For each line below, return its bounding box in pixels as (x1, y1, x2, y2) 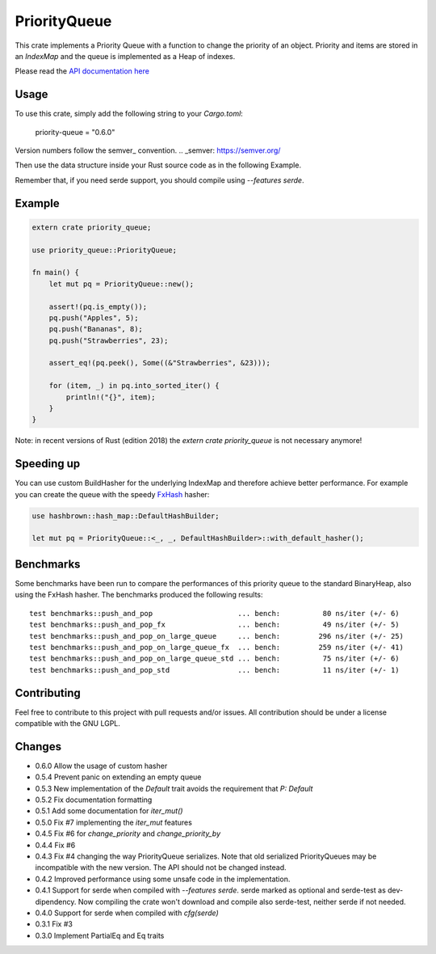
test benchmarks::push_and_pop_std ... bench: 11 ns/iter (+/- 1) (29, 665, 400, 674)
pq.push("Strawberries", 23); (48, 336, 169, 345)
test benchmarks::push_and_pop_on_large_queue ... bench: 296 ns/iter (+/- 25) (29, 631, 404, 640)
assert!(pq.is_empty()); (48, 302, 148, 311)
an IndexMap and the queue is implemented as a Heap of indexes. (15, 51, 236, 61)
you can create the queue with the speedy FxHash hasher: (15, 489, 210, 499)
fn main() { (31, 268, 80, 277)
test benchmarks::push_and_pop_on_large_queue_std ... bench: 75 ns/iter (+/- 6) (29, 654, 400, 663)
